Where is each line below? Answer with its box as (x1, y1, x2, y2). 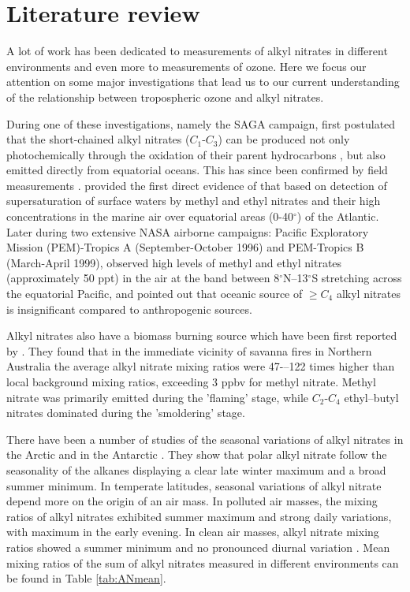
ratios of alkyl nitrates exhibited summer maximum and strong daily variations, (6, 508, 392, 524)
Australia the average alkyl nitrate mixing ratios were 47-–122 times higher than (6, 358, 395, 374)
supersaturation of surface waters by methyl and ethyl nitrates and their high (6, 192, 381, 209)
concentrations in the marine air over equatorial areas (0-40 (6, 208, 293, 225)
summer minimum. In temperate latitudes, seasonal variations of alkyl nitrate (6, 477, 382, 493)
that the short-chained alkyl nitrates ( (6, 131, 190, 147)
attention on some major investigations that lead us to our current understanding (6, 73, 400, 90)
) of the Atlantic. (296, 208, 379, 225)
